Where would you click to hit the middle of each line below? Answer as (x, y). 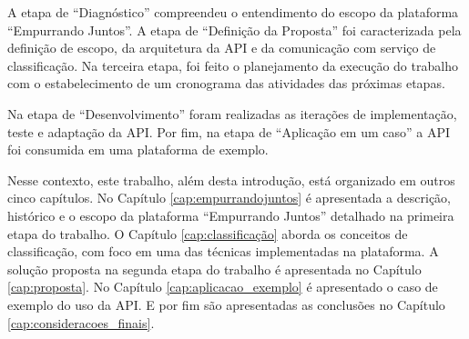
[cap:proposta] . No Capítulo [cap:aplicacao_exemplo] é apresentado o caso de (223, 287)
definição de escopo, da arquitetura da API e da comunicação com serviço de (222, 48)
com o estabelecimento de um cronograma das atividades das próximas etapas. (226, 83)
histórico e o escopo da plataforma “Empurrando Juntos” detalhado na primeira (231, 215)
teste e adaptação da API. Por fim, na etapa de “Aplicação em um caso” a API (229, 131)
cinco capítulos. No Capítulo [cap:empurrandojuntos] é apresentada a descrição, (229, 198)
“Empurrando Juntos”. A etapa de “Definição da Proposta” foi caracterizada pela (234, 30)
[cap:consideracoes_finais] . (81, 322)
